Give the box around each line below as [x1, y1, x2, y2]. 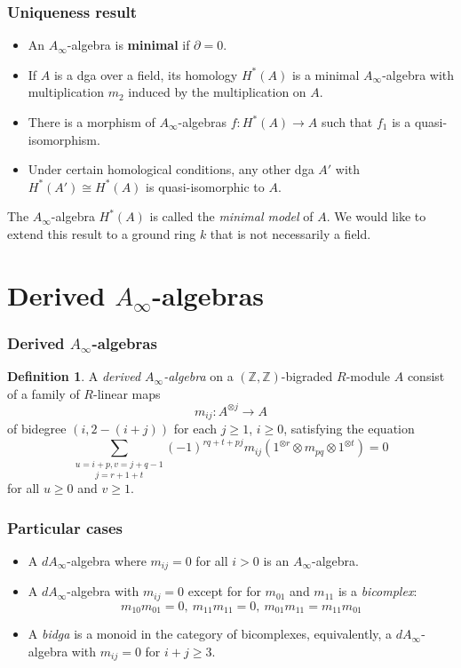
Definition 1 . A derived [7, 367, 141, 386]
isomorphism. [28, 130, 100, 148]
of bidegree [7, 419, 67, 438]
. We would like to [326, 207, 426, 226]
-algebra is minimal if [67, 36, 190, 54]
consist [407, 367, 445, 386]
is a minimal [291, 65, 360, 83]
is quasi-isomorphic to [146, 177, 265, 195]
